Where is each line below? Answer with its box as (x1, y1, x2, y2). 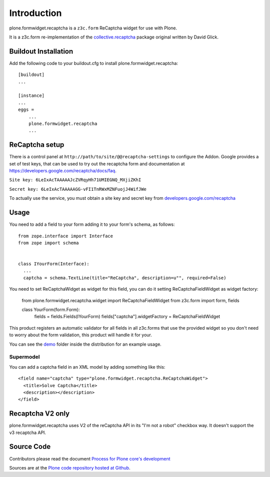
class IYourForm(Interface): (18, 261, 89, 267)
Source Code (9, 443, 51, 451)
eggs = (18, 107, 34, 112)
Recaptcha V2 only (9, 410, 70, 418)
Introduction (9, 7, 62, 18)
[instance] (18, 93, 45, 98)
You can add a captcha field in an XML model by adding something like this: (9, 364, 165, 370)
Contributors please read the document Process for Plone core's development (9, 456, 170, 462)
